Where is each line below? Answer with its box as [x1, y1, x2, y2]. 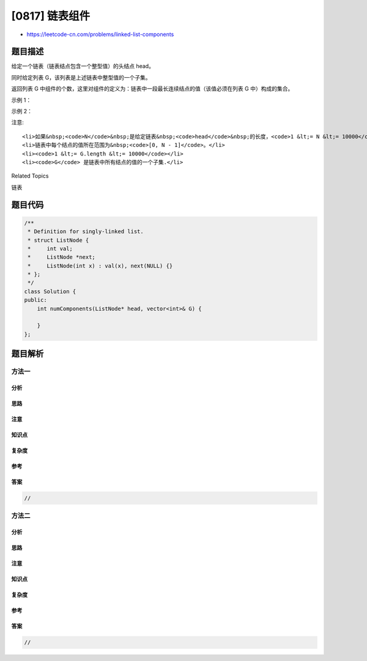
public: [24, 297, 47, 304]
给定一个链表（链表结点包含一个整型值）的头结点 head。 [11, 62, 154, 70]
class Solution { [24, 288, 76, 295]
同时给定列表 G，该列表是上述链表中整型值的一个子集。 [11, 73, 151, 81]
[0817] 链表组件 [11, 9, 91, 23]
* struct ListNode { [28, 236, 89, 244]
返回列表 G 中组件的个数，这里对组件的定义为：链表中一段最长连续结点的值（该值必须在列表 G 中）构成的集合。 [11, 85, 294, 92]
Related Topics [11, 172, 49, 180]
